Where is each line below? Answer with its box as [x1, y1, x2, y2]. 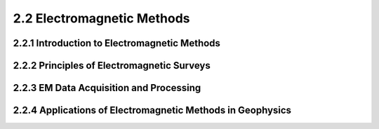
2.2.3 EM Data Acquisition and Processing [13, 82, 201, 94]
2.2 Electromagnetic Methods [13, 11, 190, 26]
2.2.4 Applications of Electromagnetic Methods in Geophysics [13, 104, 291, 116]
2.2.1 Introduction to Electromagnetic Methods [13, 37, 221, 49]
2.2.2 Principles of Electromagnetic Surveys [13, 60, 211, 72]
